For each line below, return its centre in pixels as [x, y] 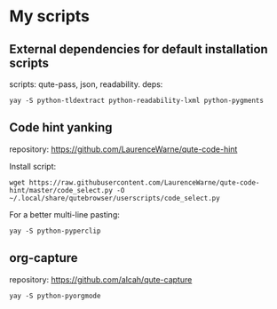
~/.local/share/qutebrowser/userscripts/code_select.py [115, 198]
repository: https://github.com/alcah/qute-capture [101, 279]
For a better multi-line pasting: [64, 214]
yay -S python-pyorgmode [55, 296]
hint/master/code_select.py [61, 190]
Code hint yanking [61, 127]
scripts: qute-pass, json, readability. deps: [86, 84]
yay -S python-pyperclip [55, 231]
